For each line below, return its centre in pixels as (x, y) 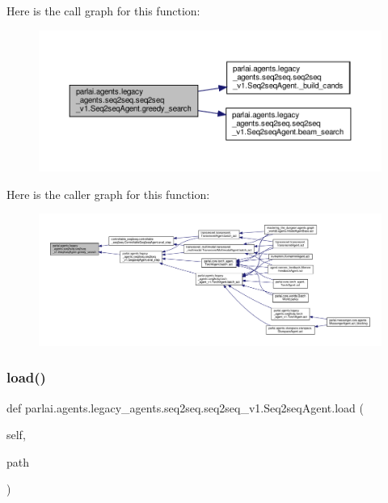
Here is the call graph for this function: (103, 11)
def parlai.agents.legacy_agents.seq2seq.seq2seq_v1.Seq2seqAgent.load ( (185, 407)
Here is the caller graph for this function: (108, 194)
